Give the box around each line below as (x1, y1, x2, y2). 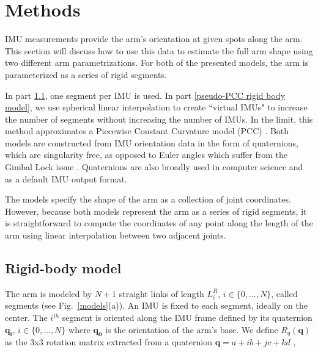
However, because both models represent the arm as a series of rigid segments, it (5, 204, 307, 217)
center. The (5, 311, 48, 324)
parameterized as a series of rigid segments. (5, 68, 167, 81)
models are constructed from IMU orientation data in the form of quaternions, (5, 136, 298, 149)
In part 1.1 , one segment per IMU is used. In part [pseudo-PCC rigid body (5, 88, 286, 101)
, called (271, 287, 298, 300)
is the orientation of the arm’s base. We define (105, 323, 278, 336)
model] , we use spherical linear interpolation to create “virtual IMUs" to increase (5, 101, 308, 113)
